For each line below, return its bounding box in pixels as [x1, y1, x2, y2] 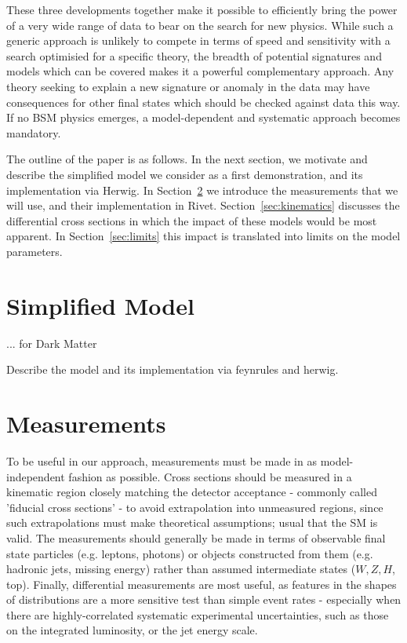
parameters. [6, 243, 63, 259]
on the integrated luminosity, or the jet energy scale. [6, 622, 258, 638]
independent [6, 468, 65, 484]
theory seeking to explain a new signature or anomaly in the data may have [6, 78, 370, 94]
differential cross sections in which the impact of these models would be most [6, 212, 377, 228]
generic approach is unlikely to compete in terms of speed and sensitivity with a [6, 32, 391, 49]
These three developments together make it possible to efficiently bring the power [6, 2, 398, 17]
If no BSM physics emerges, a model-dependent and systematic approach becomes [6, 109, 401, 126]
